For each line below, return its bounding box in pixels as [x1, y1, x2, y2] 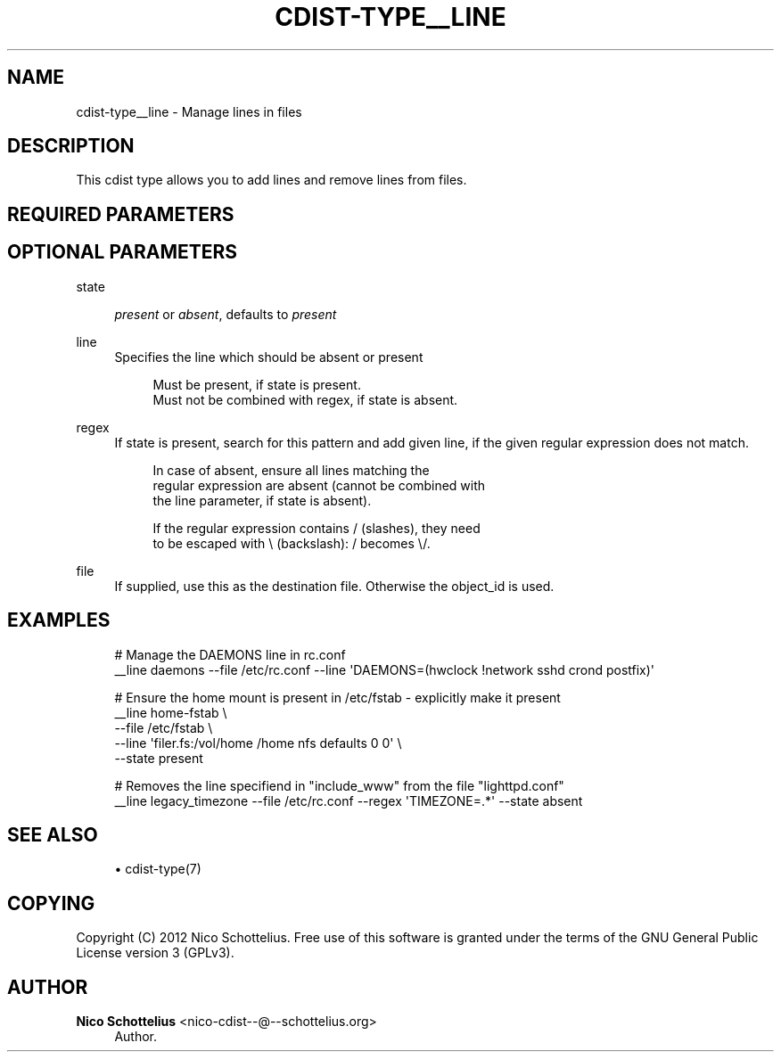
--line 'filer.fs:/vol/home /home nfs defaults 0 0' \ [114, 735, 402, 751]
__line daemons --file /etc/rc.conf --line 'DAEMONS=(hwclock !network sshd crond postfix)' [114, 661, 655, 677]
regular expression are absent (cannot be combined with [152, 477, 486, 493]
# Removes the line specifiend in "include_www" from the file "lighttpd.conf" [114, 777, 564, 793]
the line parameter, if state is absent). [152, 492, 372, 508]
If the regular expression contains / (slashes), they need [152, 520, 481, 536]
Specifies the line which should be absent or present [114, 349, 423, 365]
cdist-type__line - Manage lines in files [76, 103, 302, 119]
